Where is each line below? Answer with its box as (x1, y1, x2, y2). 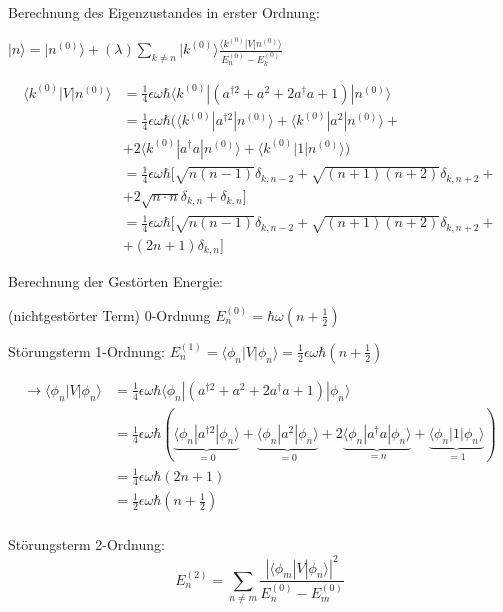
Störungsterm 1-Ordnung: (8, 340, 165, 361)
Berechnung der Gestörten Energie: (8, 271, 223, 292)
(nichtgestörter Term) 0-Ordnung (8, 304, 211, 325)
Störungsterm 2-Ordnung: (8, 534, 165, 555)
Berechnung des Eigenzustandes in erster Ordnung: (8, 2, 320, 22)
